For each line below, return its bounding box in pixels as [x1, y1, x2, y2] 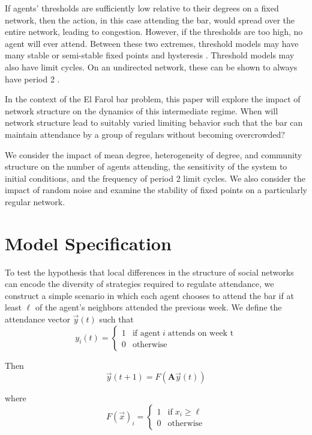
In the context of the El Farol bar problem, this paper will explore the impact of [5, 93, 301, 105]
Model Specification [5, 230, 172, 255]
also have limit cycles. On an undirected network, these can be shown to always [5, 60, 298, 73]
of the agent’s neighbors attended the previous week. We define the [35, 301, 282, 313]
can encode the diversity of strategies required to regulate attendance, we [5, 277, 274, 290]
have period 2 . [5, 72, 60, 85]
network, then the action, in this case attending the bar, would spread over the [5, 13, 295, 26]
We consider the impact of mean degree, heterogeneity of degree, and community [5, 148, 302, 161]
